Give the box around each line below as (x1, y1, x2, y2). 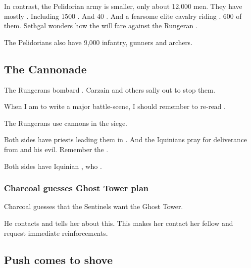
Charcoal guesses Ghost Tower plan (4, 182, 149, 194)
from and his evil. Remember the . (4, 144, 108, 154)
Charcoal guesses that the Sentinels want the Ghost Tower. (4, 201, 183, 212)
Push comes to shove (4, 252, 113, 267)
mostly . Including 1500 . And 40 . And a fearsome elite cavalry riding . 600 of (4, 10, 242, 21)
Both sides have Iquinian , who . (4, 161, 102, 171)
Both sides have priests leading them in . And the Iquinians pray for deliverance (4, 134, 247, 145)
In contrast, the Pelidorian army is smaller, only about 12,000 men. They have (4, 1, 242, 11)
